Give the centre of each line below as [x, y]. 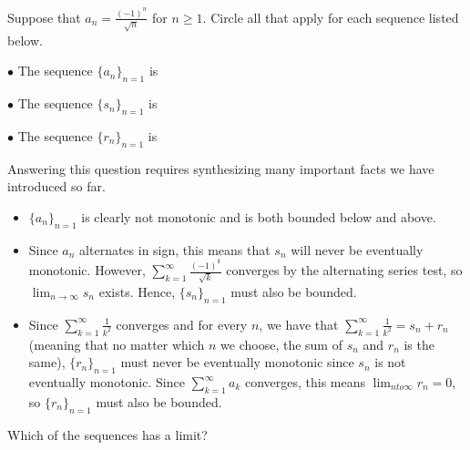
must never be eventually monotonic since [237, 362]
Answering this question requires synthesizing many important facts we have [221, 168]
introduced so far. [56, 186]
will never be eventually [357, 249]
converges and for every [182, 324]
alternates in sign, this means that [175, 249]
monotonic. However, [87, 270]
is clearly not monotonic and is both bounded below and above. [259, 217]
